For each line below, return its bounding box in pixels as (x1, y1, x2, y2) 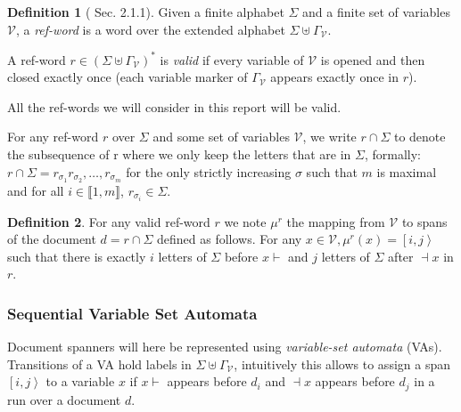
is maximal (376, 162, 437, 181)
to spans (401, 212, 448, 230)
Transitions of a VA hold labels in (7, 354, 192, 373)
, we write (302, 127, 357, 146)
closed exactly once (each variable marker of (7, 68, 248, 86)
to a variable (45, 372, 115, 391)
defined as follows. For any (157, 230, 302, 248)
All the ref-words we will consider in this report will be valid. (7, 97, 342, 116)
